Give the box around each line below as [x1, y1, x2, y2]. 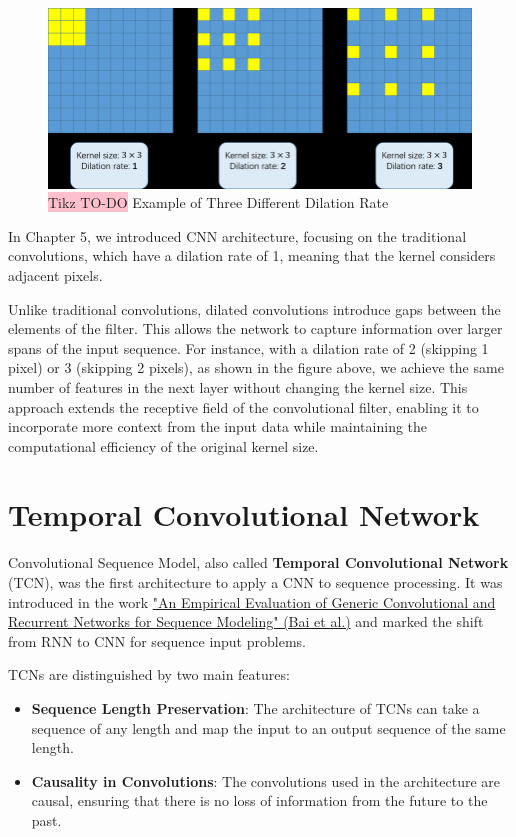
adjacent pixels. [8, 264, 103, 285]
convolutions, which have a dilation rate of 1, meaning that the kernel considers [8, 245, 496, 266]
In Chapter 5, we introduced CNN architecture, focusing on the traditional [8, 225, 467, 246]
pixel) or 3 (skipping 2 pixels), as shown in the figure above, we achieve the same [8, 357, 504, 378]
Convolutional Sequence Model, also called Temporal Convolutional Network [8, 552, 509, 573]
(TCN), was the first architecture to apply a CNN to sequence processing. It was [8, 572, 503, 592]
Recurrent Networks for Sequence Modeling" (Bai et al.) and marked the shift [8, 611, 484, 632]
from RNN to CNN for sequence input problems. [8, 630, 306, 651]
